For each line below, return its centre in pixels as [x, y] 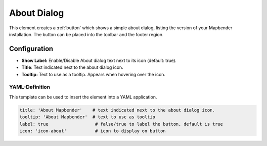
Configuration [31, 49]
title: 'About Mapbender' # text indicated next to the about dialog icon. [117, 110]
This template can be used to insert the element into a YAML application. [83, 97]
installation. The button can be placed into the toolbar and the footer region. [86, 34]
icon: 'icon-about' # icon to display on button [92, 131]
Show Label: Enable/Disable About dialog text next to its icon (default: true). [99, 60]
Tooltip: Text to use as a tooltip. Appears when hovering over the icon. [93, 74]
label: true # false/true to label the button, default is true [121, 124]
